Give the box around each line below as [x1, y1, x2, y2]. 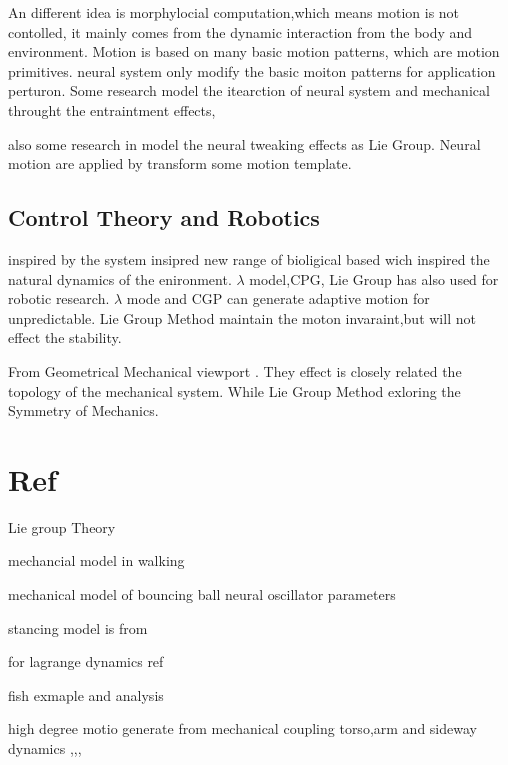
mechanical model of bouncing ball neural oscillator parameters [8, 584, 396, 605]
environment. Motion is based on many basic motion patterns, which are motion [8, 41, 500, 62]
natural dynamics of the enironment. [8, 268, 232, 289]
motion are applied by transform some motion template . [8, 153, 352, 174]
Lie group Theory [8, 516, 116, 537]
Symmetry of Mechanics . [8, 400, 159, 421]
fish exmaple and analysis [8, 684, 164, 705]
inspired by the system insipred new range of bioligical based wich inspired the [8, 248, 490, 269]
